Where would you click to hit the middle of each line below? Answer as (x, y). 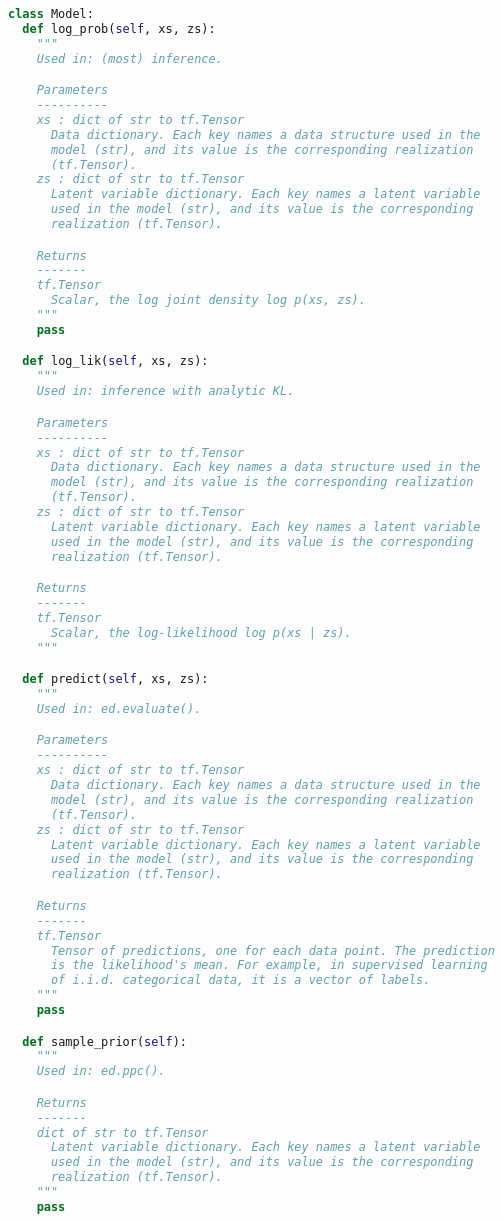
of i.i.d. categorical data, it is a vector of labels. (240, 980)
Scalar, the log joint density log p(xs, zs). (208, 300)
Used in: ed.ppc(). (101, 1071)
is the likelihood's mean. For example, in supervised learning (269, 965)
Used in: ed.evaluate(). (119, 708)
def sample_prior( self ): (105, 1041)
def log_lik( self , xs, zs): (115, 361)
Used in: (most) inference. (129, 58)
